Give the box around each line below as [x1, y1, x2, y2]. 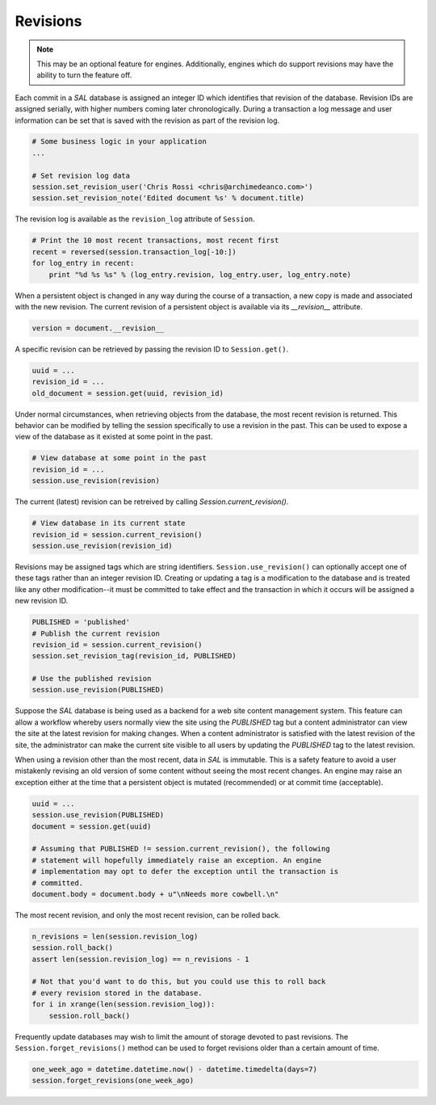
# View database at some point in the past [31, 453, 208, 463]
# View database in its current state [31, 519, 186, 528]
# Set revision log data [31, 170, 131, 180]
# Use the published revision [31, 674, 152, 683]
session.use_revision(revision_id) [31, 541, 173, 550]
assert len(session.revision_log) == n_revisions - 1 [31, 954, 249, 964]
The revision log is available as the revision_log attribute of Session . [15, 214, 256, 224]
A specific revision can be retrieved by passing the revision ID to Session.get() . [15, 344, 289, 354]
